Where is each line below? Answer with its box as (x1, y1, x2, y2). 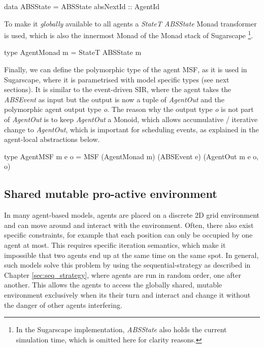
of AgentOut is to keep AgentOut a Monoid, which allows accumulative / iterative (4, 114, 258, 124)
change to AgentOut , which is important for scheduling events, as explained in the (4, 124, 259, 134)
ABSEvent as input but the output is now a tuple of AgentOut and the (4, 94, 224, 104)
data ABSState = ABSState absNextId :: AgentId (4, 1, 160, 11)
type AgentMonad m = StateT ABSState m (4, 47, 142, 57)
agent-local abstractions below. (4, 134, 100, 144)
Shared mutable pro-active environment (4, 186, 217, 201)
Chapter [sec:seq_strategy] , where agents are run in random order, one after (4, 269, 241, 280)
